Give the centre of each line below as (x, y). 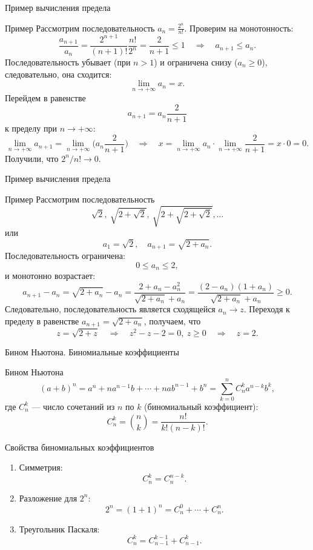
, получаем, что (172, 321)
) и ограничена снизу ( (196, 62)
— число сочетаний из (73, 406)
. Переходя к (267, 309)
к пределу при (31, 128)
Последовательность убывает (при (68, 62)
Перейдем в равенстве (45, 98)
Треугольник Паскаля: (59, 528)
